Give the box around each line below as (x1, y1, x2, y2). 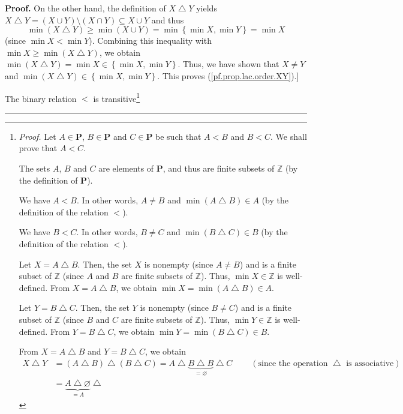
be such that (155, 130, 201, 142)
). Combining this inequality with (89, 34, 212, 47)
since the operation (258, 359, 328, 368)
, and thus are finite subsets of (163, 162, 275, 174)
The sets (19, 162, 50, 174)
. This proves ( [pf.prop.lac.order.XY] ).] (157, 69, 299, 82)
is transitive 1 (93, 90, 140, 104)
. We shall (270, 130, 307, 142)
